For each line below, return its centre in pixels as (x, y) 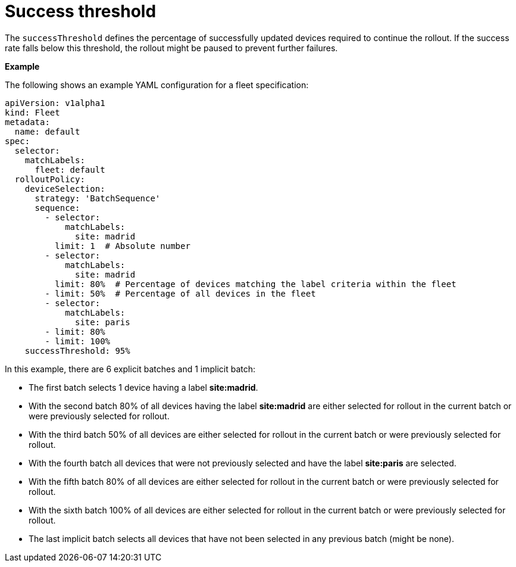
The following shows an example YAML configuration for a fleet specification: (157, 85)
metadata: (27, 122)
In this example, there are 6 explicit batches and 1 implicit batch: (130, 369)
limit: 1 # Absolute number (123, 246)
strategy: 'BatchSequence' (98, 198)
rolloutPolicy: (50, 179)
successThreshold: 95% (77, 351)
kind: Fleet (32, 112)
